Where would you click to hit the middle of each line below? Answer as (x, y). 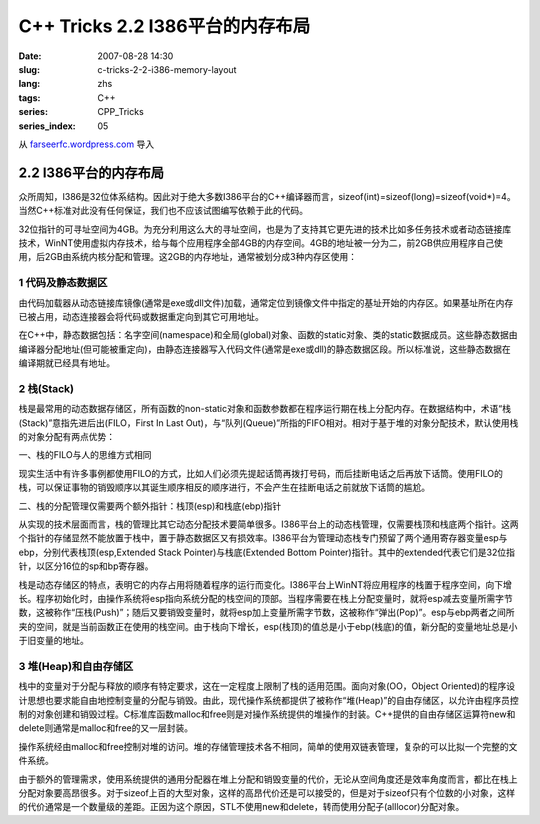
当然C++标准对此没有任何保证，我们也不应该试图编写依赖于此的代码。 (163, 211)
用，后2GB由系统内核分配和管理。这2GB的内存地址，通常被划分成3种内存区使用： (187, 257)
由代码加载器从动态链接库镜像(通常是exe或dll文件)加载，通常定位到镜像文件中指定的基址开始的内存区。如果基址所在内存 (266, 302)
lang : (29, 84)
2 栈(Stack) (46, 388)
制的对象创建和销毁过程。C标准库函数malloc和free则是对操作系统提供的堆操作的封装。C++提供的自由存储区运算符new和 (267, 714)
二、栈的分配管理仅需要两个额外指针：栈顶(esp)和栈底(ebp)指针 (150, 506)
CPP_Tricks (120, 112)
